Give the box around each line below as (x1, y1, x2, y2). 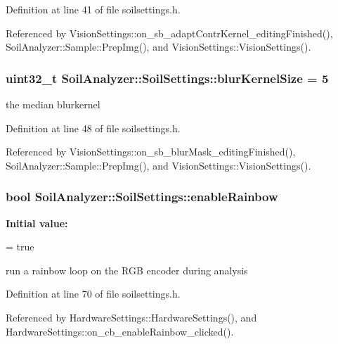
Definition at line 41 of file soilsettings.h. (6, 2, 181, 16)
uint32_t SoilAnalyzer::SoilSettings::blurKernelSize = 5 (6, 69, 329, 87)
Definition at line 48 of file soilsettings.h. (6, 120, 181, 135)
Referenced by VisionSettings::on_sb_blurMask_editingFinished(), (6, 144, 296, 159)
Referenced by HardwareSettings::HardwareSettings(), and (6, 310, 257, 324)
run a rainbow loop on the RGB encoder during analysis (6, 262, 248, 277)
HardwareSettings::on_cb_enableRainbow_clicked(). (6, 324, 234, 338)
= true (6, 239, 34, 254)
